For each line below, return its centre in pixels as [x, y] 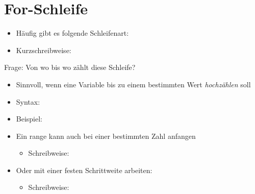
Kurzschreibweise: [44, 50]
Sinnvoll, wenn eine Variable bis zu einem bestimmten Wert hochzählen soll [133, 84]
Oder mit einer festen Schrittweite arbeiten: [84, 170]
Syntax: [28, 101]
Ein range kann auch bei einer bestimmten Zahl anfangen [106, 136]
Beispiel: [29, 119]
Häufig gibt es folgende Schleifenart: [72, 33]
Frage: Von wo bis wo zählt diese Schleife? [70, 67]
